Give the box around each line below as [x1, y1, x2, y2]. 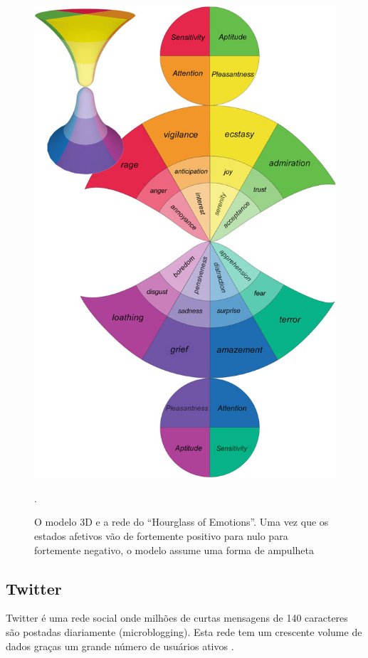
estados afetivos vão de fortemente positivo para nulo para [34, 529, 288, 543]
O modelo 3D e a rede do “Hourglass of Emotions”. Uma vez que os [34, 514, 329, 529]
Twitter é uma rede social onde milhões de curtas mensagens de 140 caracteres [6, 610, 348, 625]
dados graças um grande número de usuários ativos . [6, 638, 234, 653]
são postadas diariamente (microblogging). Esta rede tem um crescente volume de [6, 625, 362, 640]
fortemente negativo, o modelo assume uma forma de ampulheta [34, 542, 314, 557]
